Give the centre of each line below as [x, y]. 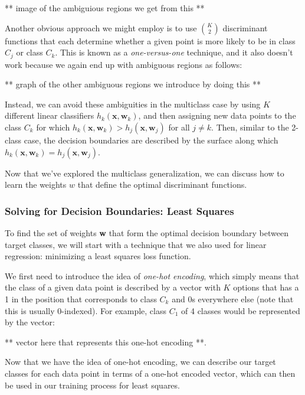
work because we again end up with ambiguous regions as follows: [124, 64]
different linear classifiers [50, 115]
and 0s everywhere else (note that [233, 298]
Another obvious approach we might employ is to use [101, 27]
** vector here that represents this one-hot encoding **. [106, 342]
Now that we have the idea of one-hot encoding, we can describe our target [140, 362]
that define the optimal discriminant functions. [162, 185]
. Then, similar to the [250, 127]
